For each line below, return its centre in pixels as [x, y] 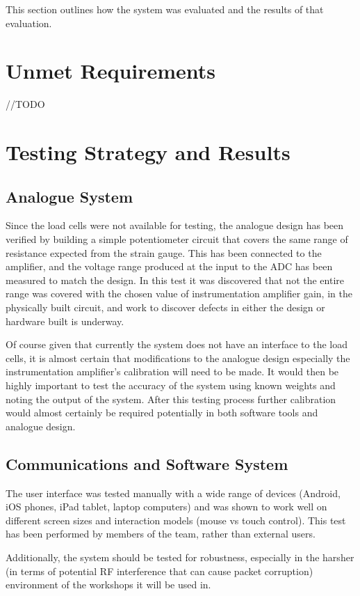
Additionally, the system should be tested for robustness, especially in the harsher [180, 557]
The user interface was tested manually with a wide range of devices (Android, [173, 493]
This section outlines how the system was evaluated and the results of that [165, 9]
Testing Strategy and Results [148, 152]
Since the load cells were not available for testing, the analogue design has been [175, 225]
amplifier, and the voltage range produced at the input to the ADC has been [169, 266]
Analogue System [69, 196]
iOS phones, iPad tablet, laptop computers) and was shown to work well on [166, 507]
